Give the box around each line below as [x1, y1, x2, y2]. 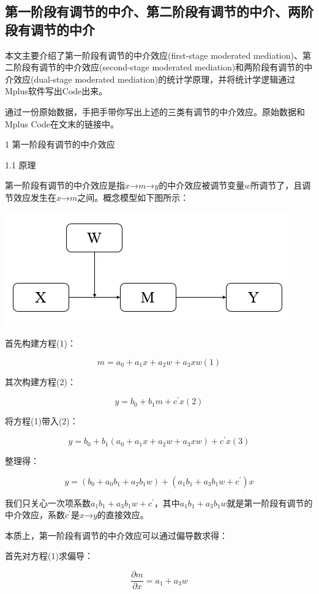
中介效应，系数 [5, 508, 65, 521]
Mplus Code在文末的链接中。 [5, 117, 119, 130]
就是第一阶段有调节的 [227, 496, 313, 509]
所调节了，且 [250, 179, 302, 192]
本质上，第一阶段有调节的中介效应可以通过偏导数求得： [5, 528, 228, 541]
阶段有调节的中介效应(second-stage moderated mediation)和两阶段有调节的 [13, 61, 304, 73]
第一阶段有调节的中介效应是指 [5, 179, 125, 192]
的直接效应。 [97, 508, 149, 521]
